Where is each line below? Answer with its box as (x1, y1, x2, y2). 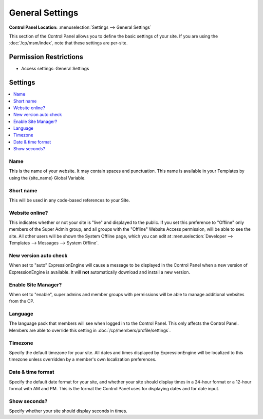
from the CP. (9, 298, 35, 304)
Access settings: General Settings (21, 66, 90, 72)
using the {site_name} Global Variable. (9, 175, 86, 180)
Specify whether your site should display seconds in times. (9, 408, 128, 414)
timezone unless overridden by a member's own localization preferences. (9, 357, 157, 362)
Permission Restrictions (9, 53, 83, 61)
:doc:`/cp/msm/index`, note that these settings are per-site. (9, 40, 128, 46)
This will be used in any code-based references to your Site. (9, 197, 130, 203)
